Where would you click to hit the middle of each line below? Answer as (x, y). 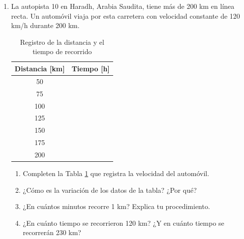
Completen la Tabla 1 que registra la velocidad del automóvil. (116, 173)
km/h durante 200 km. (45, 25)
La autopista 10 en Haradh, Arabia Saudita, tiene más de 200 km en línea (123, 6)
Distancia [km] (40, 68)
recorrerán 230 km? (52, 232)
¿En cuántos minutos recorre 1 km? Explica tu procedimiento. (116, 206)
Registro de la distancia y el (62, 42)
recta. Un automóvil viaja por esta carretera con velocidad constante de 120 (125, 15)
